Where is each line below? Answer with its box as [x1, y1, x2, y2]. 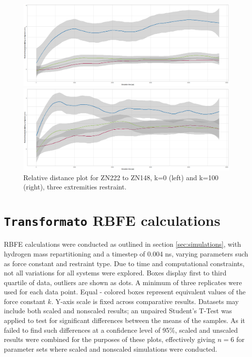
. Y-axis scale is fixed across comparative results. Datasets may [51, 296, 239, 306]
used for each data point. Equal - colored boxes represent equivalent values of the [4, 287, 246, 297]
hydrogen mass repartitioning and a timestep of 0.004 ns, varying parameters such [4, 248, 249, 258]
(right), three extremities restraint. [23, 182, 127, 192]
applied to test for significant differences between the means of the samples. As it [4, 315, 245, 325]
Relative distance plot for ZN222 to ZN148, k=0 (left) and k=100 [23, 172, 218, 182]
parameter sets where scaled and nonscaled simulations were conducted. [4, 343, 218, 354]
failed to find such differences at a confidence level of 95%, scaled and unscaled [4, 324, 238, 335]
